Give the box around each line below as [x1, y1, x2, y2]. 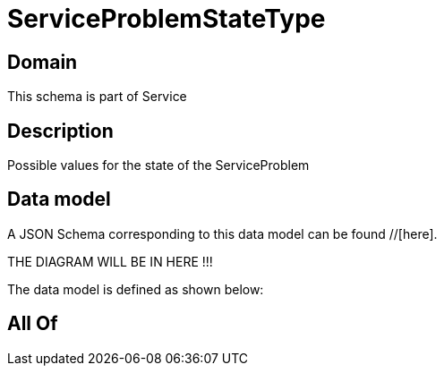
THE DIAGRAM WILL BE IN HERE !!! [7, 253, 213, 269]
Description [7, 119, 114, 142]
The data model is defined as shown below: [7, 281, 264, 297]
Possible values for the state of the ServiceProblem [7, 157, 310, 174]
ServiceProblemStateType [7, 4, 326, 34]
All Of [7, 312, 58, 335]
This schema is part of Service [7, 89, 187, 105]
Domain [7, 50, 78, 73]
